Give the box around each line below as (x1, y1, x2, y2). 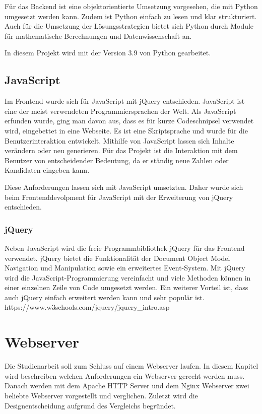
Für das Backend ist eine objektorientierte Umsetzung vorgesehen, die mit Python (5, 1, 258, 11)
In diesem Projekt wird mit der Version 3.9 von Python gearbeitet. (5, 47, 211, 58)
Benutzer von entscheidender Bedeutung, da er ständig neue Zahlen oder (5, 155, 229, 165)
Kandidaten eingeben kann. (5, 165, 90, 175)
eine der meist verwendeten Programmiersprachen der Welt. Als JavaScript (5, 105, 236, 116)
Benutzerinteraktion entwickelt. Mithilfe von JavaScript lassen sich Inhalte (5, 135, 234, 146)
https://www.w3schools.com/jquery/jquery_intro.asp (5, 302, 170, 312)
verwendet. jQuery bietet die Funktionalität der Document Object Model (5, 252, 230, 263)
